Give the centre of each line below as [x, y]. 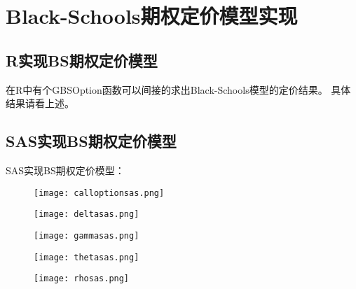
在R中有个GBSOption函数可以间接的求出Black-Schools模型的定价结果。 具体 [178, 89]
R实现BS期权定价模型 [82, 60]
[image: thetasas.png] [87, 257]
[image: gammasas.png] [87, 235]
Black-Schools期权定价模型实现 [152, 16]
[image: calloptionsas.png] [99, 193]
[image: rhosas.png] [82, 279]
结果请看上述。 [40, 103]
